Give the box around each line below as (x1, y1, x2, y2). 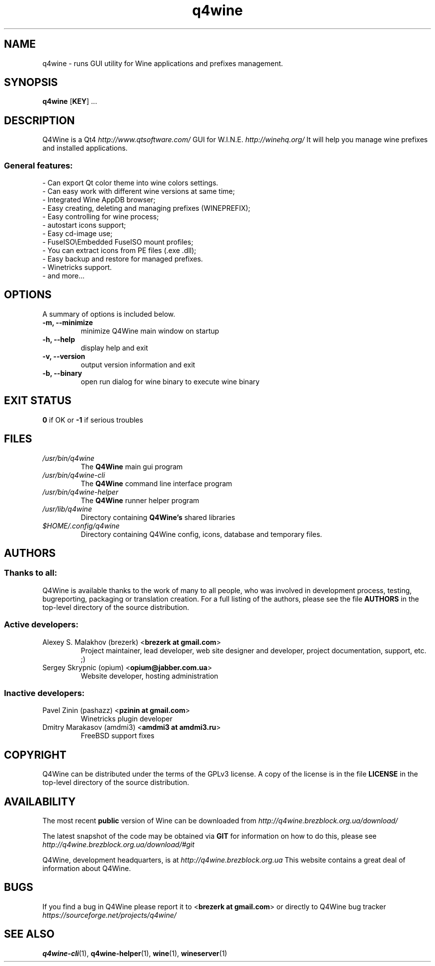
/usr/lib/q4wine (42, 504, 92, 513)
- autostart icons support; (42, 221, 126, 230)
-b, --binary (42, 368, 82, 377)
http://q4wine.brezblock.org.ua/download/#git (42, 840, 195, 849)
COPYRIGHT (4, 748, 67, 761)
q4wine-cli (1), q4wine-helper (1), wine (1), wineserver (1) (42, 949, 227, 958)
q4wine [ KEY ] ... (42, 97, 97, 106)
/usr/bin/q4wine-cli (42, 470, 105, 479)
